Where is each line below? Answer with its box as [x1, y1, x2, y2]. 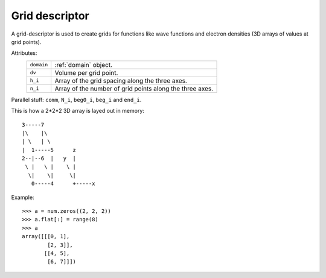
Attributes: [11, 49, 37, 57]
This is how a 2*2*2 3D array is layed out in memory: [11, 107, 145, 115]
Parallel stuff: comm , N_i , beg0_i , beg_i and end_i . [11, 96, 142, 103]
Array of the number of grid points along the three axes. [54, 84, 214, 93]
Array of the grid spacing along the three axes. [54, 76, 187, 84]
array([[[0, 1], [22, 233, 70, 240]
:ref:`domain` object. [54, 60, 113, 69]
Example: [11, 194, 34, 201]
